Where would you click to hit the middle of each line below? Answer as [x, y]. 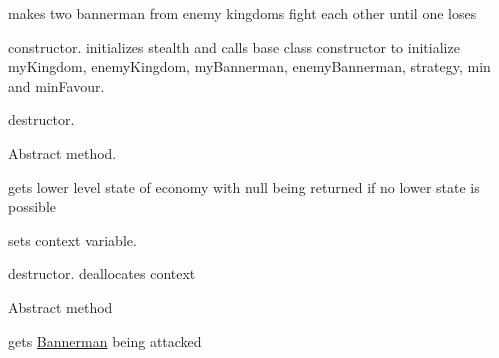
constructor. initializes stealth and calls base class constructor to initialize [234, 46]
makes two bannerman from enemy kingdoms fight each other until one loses [242, 13]
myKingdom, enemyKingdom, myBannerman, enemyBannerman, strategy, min [249, 66]
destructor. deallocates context [102, 273]
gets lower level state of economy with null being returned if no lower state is [244, 186]
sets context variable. [72, 239]
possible [32, 206]
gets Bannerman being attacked [105, 340]
